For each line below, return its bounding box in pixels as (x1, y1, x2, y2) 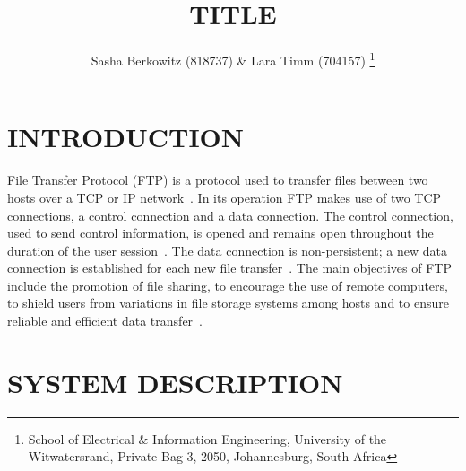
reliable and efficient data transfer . (7, 311, 203, 330)
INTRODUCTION (7, 118, 245, 155)
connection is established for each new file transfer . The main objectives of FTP (7, 258, 452, 277)
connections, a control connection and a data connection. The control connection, (7, 205, 453, 224)
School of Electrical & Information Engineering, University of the (28, 429, 387, 448)
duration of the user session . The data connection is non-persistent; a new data (7, 240, 448, 259)
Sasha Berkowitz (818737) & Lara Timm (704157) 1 (91, 48, 375, 69)
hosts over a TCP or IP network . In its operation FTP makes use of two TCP (7, 188, 442, 206)
